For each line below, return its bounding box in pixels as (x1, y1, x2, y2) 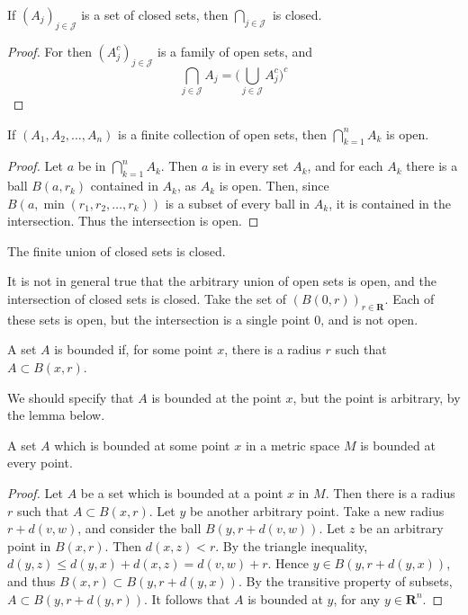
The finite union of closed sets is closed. (7, 241, 226, 260)
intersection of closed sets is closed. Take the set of (7, 290, 287, 308)
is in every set (211, 156, 289, 175)
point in (7, 536, 51, 555)
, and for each (307, 156, 383, 175)
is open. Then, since (219, 176, 329, 195)
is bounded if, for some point (54, 340, 213, 359)
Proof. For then (7, 41, 92, 60)
